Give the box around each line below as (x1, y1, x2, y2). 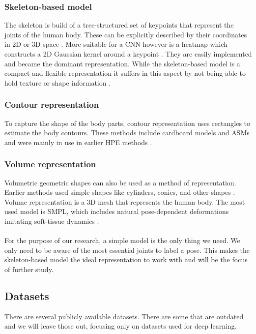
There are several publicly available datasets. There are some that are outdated (4, 311, 244, 321)
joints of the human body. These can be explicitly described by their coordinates (4, 29, 247, 39)
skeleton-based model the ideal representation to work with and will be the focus (4, 254, 248, 265)
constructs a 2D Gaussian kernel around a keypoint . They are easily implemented (4, 49, 252, 59)
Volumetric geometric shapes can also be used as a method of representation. (4, 177, 236, 187)
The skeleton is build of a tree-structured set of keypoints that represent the (4, 20, 234, 30)
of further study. (4, 264, 54, 274)
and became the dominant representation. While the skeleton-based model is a (4, 58, 240, 68)
